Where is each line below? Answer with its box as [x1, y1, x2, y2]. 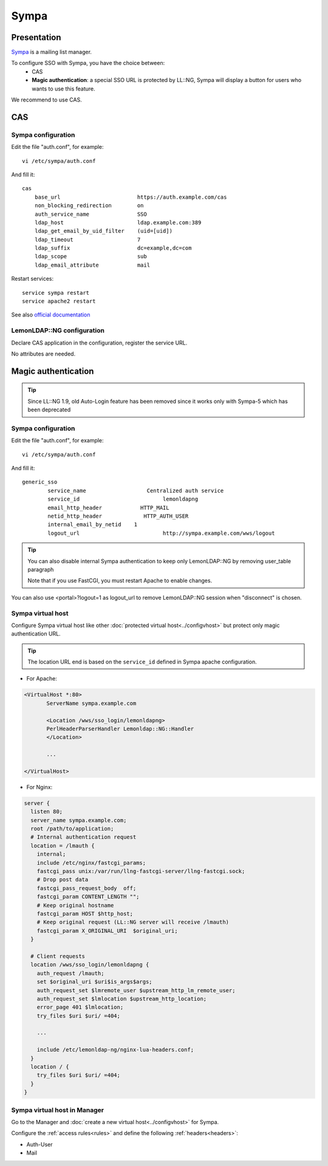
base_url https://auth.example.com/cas [34, 193, 227, 201]
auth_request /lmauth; [36, 970, 104, 976]
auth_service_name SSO [34, 210, 147, 218]
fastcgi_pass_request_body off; [36, 885, 137, 891]
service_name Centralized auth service [47, 487, 224, 494]
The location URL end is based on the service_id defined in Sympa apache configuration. [27, 658, 258, 665]
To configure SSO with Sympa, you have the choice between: [11, 60, 165, 67]
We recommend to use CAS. [11, 96, 82, 103]
